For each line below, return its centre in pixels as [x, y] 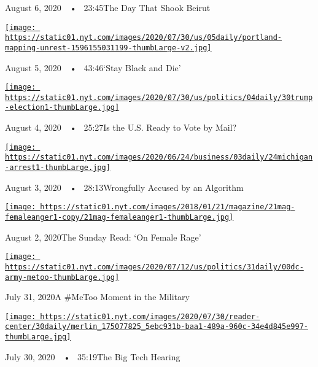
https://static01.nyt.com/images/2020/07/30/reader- [150, 316]
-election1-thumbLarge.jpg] [62, 108]
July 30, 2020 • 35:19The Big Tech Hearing [93, 356]
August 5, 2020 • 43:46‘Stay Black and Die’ [93, 67]
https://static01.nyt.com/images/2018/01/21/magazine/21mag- [168, 207]
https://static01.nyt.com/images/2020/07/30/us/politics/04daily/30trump [159, 97]
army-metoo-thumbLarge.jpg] [62, 277]
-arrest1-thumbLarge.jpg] [58, 168]
